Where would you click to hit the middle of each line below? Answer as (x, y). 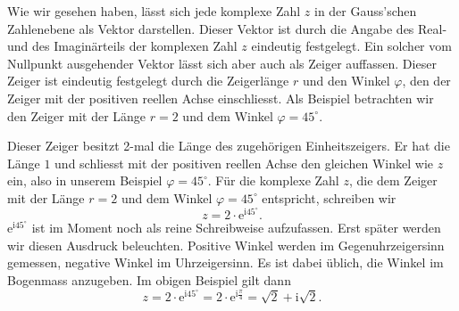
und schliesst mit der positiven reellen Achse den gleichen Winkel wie (244, 163)
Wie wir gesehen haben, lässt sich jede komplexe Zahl (154, 11)
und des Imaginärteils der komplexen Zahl (122, 46)
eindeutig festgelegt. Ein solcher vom (351, 46)
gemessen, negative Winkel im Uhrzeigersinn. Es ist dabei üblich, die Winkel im (225, 262)
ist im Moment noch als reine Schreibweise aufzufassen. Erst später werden (236, 228)
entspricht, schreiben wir (329, 197)
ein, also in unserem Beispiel (85, 180)
